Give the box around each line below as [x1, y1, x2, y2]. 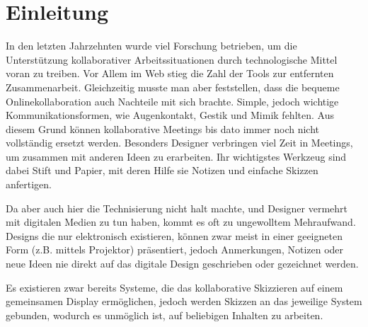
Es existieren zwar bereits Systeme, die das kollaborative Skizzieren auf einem [6, 280, 343, 294]
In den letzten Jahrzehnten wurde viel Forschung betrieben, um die [6, 38, 297, 53]
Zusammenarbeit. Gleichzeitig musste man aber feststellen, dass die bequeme [6, 79, 340, 94]
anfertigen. [6, 177, 52, 192]
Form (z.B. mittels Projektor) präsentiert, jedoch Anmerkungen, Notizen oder [6, 242, 344, 257]
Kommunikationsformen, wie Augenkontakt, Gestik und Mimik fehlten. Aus [6, 108, 334, 122]
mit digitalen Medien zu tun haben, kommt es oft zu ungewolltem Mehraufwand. [6, 214, 356, 229]
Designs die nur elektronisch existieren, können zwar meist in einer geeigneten [6, 228, 343, 243]
